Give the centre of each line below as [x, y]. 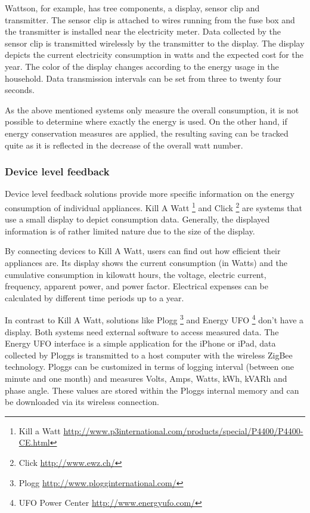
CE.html [34, 442]
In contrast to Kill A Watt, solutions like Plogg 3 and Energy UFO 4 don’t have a [154, 319]
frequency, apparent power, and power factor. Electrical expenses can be [137, 286]
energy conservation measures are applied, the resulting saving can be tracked [147, 133]
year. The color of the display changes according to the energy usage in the [142, 66]
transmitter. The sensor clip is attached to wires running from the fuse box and [150, 19]
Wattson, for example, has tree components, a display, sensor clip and [132, 8]
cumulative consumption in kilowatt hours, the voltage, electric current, [136, 274]
